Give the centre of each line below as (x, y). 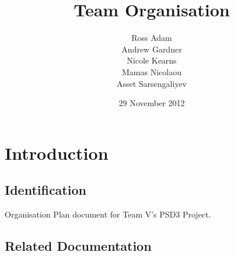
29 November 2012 (152, 103)
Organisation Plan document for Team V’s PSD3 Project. (108, 214)
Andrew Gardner (152, 49)
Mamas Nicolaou (152, 71)
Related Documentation (78, 246)
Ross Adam (152, 38)
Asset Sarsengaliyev (152, 83)
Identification (46, 190)
